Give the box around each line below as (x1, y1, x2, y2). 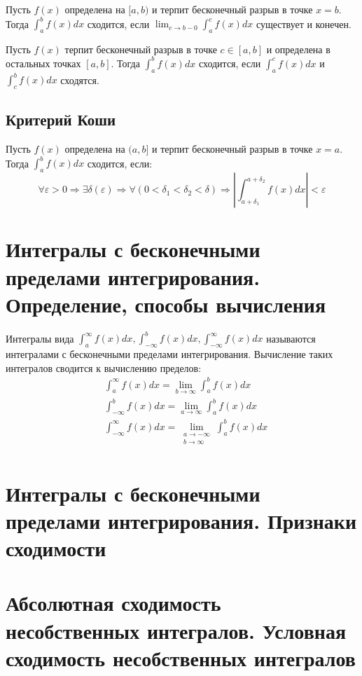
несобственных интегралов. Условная (6, 616, 347, 644)
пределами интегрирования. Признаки (6, 506, 357, 534)
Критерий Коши (6, 109, 116, 130)
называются (266, 331, 316, 345)
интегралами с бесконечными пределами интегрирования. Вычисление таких (6, 346, 333, 361)
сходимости (6, 534, 106, 563)
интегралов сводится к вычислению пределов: (6, 360, 202, 375)
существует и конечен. (256, 16, 351, 31)
